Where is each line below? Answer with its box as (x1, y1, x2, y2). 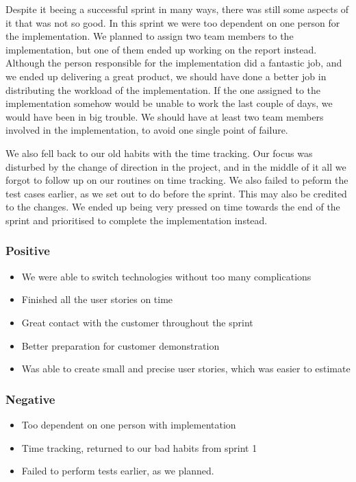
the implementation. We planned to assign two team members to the (5, 29, 294, 43)
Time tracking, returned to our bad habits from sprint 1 (21, 440, 257, 455)
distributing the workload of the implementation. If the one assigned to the (5, 82, 320, 97)
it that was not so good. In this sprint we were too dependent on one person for (5, 15, 340, 29)
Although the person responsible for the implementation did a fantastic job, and (5, 56, 342, 70)
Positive (5, 242, 50, 259)
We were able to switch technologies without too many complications (21, 269, 311, 283)
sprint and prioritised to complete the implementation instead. (5, 213, 268, 227)
